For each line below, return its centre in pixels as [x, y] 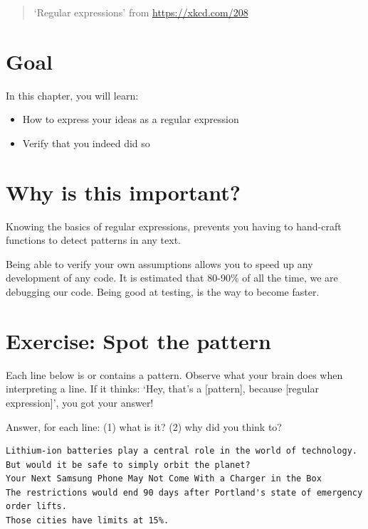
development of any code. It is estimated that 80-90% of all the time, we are [172, 278]
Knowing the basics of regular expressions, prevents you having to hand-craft [174, 226]
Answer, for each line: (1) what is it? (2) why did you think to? [144, 426]
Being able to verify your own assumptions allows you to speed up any [159, 263]
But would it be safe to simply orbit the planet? [128, 465]
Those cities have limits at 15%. [88, 521]
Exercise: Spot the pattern [138, 340]
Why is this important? [123, 192]
